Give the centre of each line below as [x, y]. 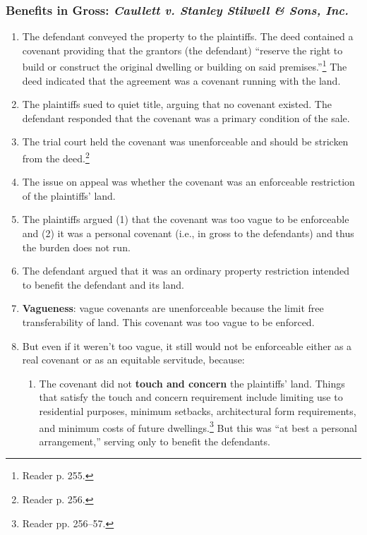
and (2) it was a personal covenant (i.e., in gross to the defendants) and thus [188, 233]
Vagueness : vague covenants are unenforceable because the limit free [173, 308]
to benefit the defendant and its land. [103, 284]
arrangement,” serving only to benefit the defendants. [155, 441]
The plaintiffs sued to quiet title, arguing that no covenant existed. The [177, 104]
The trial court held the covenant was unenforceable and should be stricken [185, 142]
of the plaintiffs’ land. [69, 195]
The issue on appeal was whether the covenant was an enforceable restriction [188, 182]
